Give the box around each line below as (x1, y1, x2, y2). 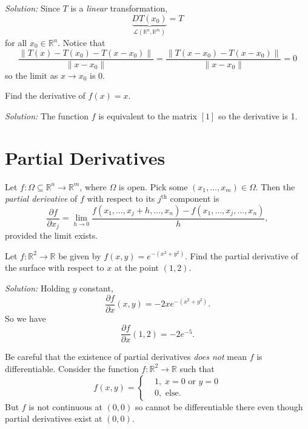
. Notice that (58, 36, 105, 49)
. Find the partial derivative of (185, 249, 298, 262)
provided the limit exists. (5, 229, 98, 242)
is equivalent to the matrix (98, 109, 197, 122)
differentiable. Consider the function (5, 362, 139, 374)
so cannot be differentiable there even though (135, 400, 303, 413)
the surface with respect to (5, 261, 104, 274)
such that (179, 362, 215, 374)
